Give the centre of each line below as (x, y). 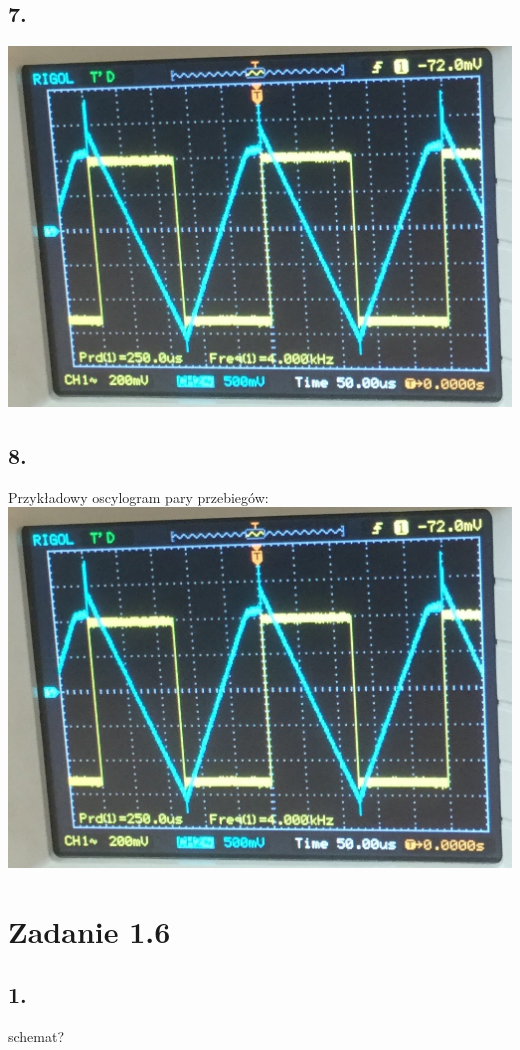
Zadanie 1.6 (89, 930)
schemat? (36, 1036)
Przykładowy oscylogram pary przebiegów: (138, 496)
